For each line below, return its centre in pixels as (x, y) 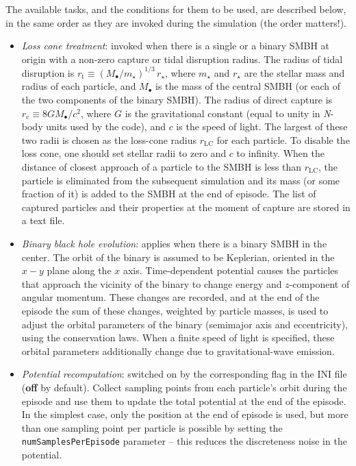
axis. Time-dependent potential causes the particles (231, 270)
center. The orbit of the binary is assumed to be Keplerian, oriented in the (178, 257)
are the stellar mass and (294, 72)
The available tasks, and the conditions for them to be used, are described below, (176, 9)
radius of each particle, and (79, 86)
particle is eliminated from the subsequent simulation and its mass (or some (181, 180)
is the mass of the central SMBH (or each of (248, 86)
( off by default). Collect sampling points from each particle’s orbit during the (184, 387)
